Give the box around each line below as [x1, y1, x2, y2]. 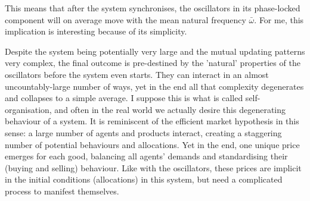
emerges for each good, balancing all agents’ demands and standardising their [5, 150, 288, 162]
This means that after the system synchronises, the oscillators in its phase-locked [5, 2, 300, 14]
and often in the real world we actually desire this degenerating [54, 103, 286, 115]
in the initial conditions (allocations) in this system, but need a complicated [5, 173, 283, 186]
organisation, [5, 103, 52, 115]
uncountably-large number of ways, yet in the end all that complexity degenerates [5, 80, 304, 92]
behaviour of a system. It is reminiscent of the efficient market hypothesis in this [5, 115, 299, 127]
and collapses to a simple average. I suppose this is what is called [5, 92, 243, 104]
